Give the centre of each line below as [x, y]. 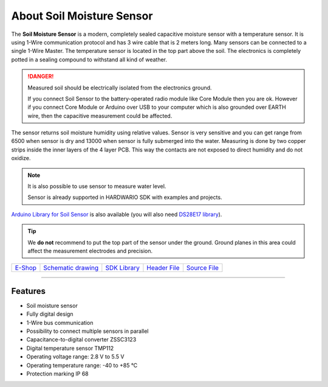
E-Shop [26, 268]
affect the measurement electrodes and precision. [90, 251]
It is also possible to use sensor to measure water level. [97, 186]
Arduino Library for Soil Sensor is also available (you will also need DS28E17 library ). [117, 214]
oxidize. [21, 158]
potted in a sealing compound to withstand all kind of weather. [89, 59]
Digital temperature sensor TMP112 [70, 348]
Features [28, 291]
